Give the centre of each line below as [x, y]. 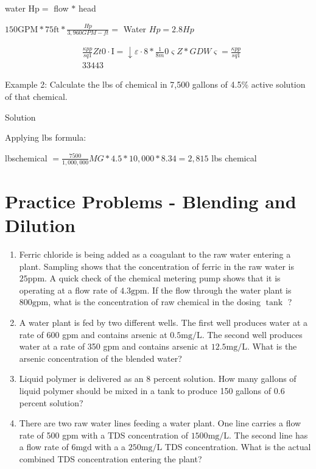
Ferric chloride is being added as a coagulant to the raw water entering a [155, 254]
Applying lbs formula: [46, 137]
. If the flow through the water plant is [219, 290]
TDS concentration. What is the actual [238, 447]
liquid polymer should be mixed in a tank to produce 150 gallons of [145, 390]
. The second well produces [252, 334]
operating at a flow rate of [68, 290]
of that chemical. [36, 97]
